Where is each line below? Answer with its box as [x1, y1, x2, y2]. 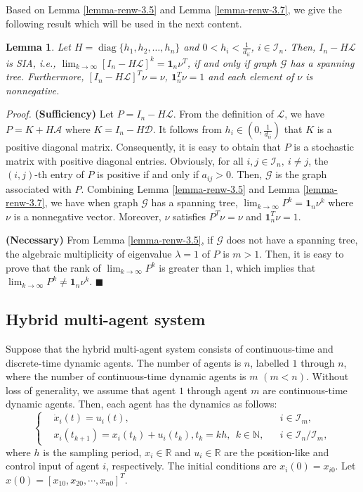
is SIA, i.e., [6, 55, 56, 70]
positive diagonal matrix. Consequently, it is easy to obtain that [6, 139, 281, 154]
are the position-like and [224, 444, 329, 459]
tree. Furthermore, [6, 69, 84, 84]
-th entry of [34, 167, 84, 182]
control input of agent [6, 458, 100, 473]
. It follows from [152, 122, 222, 137]
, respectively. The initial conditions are [105, 458, 277, 473]
